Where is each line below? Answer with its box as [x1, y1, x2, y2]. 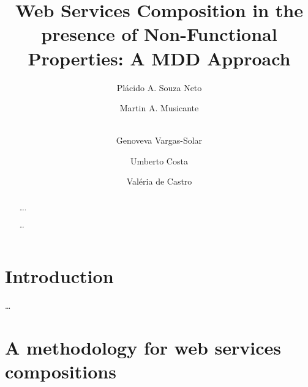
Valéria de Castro [126, 175, 192, 188]
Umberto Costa [130, 154, 188, 167]
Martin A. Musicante [119, 101, 199, 114]
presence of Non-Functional [41, 21, 277, 46]
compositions [5, 358, 116, 383]
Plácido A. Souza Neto [116, 81, 202, 94]
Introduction [5, 264, 114, 289]
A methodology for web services [5, 334, 281, 359]
